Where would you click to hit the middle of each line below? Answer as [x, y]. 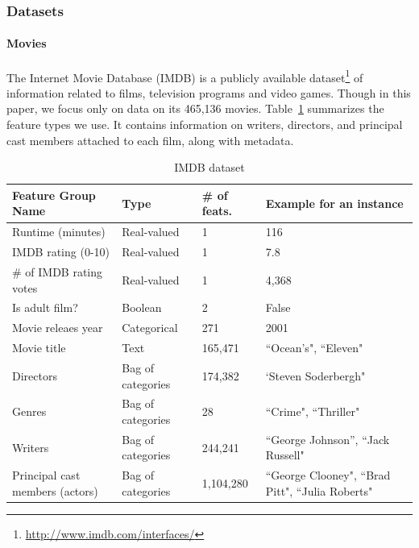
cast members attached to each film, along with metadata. [150, 140]
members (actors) [55, 490]
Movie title [39, 348]
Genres [29, 411]
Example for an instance [334, 203]
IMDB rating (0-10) [61, 252]
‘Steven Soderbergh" [315, 375]
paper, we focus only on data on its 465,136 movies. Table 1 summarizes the [195, 108]
